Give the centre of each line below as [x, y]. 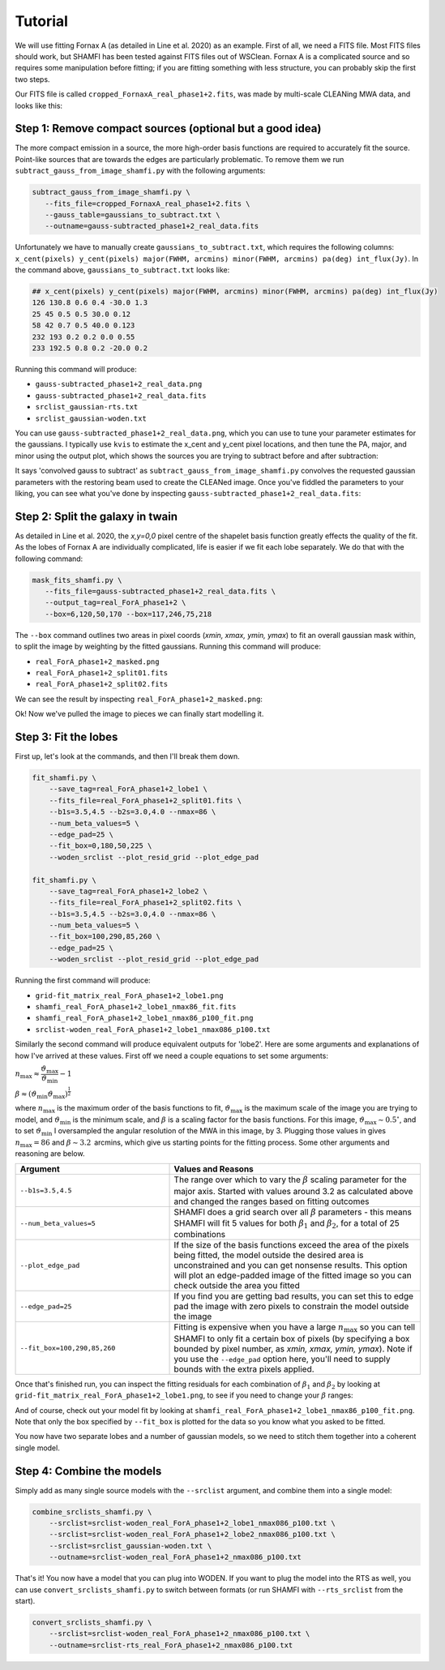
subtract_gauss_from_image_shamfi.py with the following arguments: [140, 171]
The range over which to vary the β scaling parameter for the [290, 1180]
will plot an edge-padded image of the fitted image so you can [293, 1275]
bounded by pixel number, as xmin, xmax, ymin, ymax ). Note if [293, 1348]
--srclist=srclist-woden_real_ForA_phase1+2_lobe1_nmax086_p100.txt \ [193, 1523]
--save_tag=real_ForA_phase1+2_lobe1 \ [128, 789]
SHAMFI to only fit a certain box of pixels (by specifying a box [292, 1338]
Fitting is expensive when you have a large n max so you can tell [295, 1328]
